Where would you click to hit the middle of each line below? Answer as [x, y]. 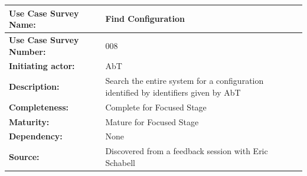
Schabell [120, 162]
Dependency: [36, 136]
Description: [34, 87]
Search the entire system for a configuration [184, 81]
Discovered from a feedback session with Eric [187, 151]
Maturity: [29, 121]
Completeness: [39, 107]
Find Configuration [145, 19]
